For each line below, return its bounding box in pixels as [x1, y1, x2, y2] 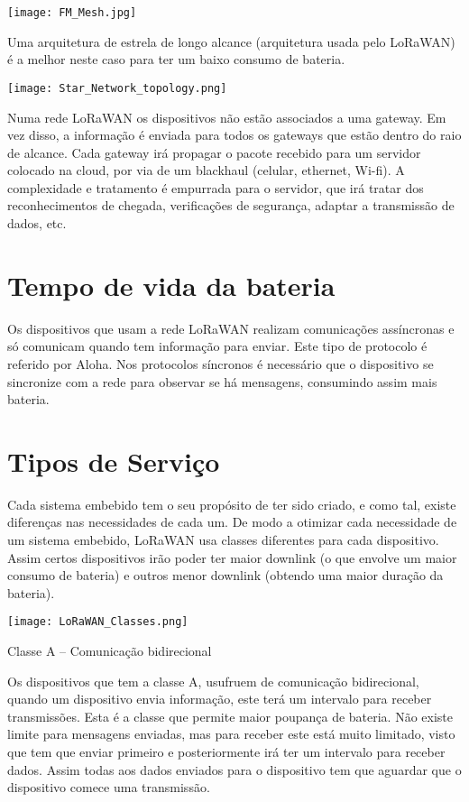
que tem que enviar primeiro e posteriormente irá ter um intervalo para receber [7, 742, 446, 761]
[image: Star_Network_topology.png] [7, 81, 227, 95]
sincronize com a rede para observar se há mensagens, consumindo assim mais [7, 372, 437, 391]
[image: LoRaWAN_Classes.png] [7, 615, 189, 629]
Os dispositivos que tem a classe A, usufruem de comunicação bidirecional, [7, 671, 419, 690]
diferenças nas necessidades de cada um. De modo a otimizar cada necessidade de [7, 512, 457, 531]
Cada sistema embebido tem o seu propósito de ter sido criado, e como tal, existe [7, 494, 456, 513]
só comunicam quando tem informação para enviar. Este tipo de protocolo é [7, 336, 428, 355]
